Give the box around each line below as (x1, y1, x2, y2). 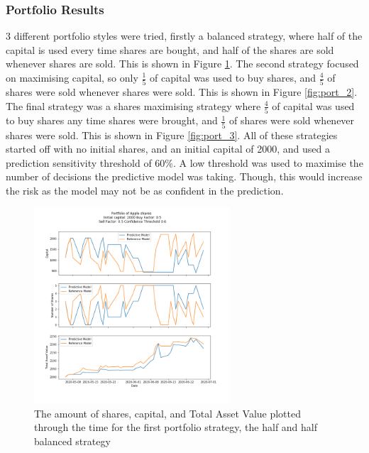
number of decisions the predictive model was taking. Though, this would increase (6, 169, 363, 184)
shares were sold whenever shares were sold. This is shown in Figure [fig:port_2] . (6, 84, 358, 99)
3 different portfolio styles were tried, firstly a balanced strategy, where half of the (6, 28, 363, 43)
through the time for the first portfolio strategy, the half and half (34, 420, 318, 435)
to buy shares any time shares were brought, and (6, 113, 218, 128)
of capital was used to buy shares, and (150, 70, 316, 84)
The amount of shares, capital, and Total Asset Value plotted (34, 405, 302, 420)
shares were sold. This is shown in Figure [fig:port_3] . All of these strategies (6, 127, 338, 142)
